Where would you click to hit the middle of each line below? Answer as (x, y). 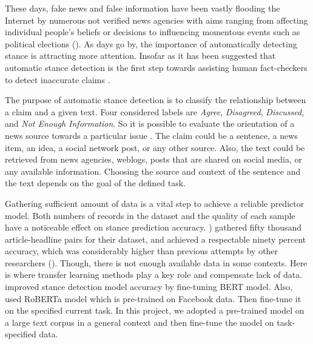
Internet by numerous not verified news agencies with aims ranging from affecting (156, 20)
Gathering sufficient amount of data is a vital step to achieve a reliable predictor (155, 203)
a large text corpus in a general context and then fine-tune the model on (140, 322)
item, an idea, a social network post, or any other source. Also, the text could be (155, 147)
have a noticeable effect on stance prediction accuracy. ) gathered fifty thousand (153, 227)
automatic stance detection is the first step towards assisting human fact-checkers (156, 67)
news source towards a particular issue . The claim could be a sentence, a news (151, 135)
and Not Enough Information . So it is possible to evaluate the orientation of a (150, 123)
